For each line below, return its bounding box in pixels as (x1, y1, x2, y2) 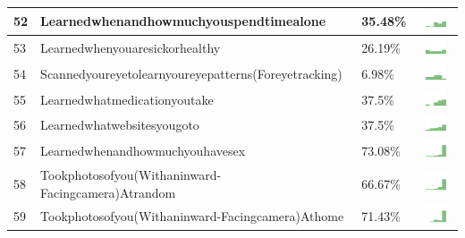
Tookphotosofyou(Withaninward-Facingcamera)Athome (40, 207, 344, 225)
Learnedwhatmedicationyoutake (40, 89, 214, 108)
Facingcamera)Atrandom (40, 183, 176, 201)
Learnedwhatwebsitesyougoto (40, 115, 199, 134)
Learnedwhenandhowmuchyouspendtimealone (40, 12, 326, 30)
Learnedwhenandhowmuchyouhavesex (40, 141, 246, 160)
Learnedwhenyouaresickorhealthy (40, 38, 221, 57)
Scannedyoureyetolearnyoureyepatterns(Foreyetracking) (40, 64, 342, 82)
